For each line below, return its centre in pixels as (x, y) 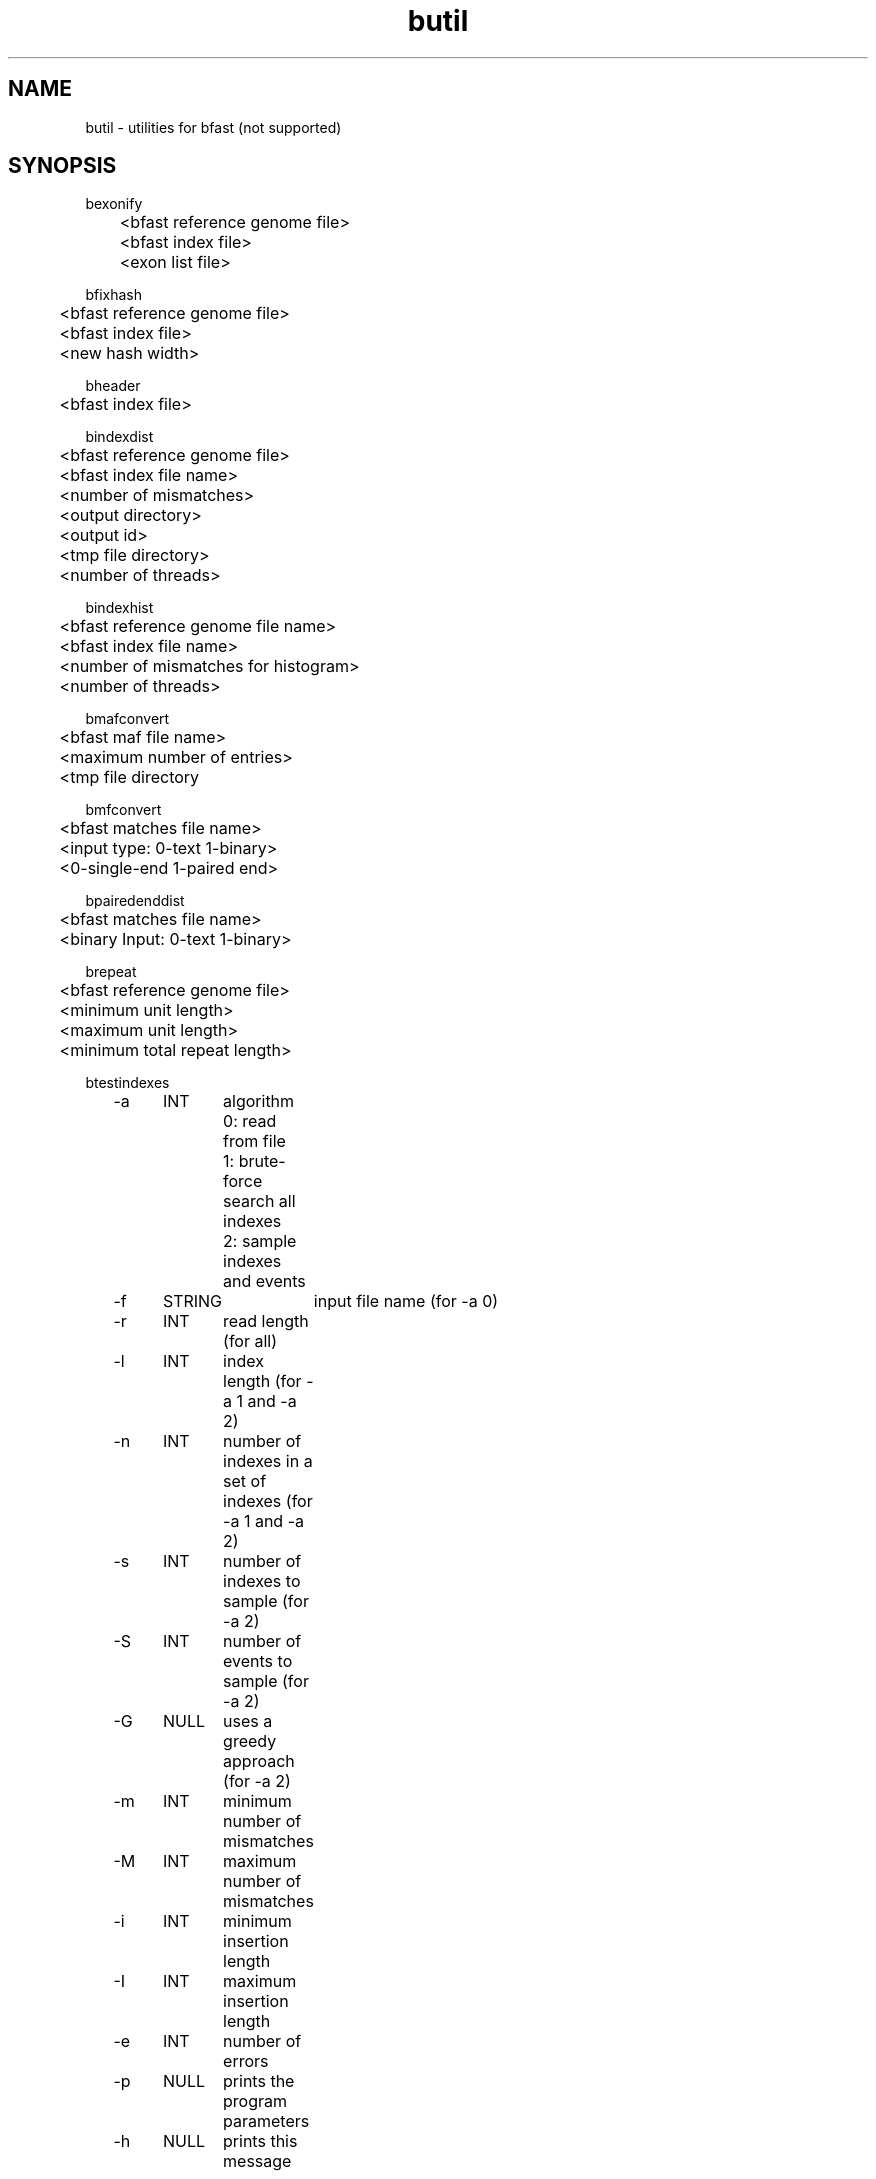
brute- (262, 1161)
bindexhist (119, 608)
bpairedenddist (135, 901)
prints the (259, 2081)
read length (266, 1321)
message (257, 2161)
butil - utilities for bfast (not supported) (213, 127)
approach (259, 1761)
